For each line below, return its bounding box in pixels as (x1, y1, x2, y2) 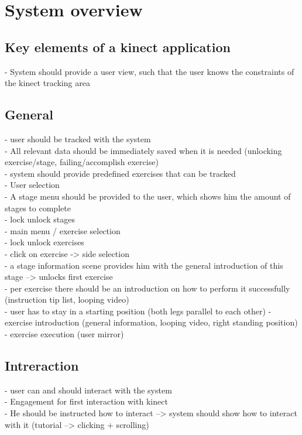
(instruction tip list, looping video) (5, 293, 129, 306)
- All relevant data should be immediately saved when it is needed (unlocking (5, 144, 282, 156)
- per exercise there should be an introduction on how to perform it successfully (5, 282, 290, 294)
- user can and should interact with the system (5, 383, 172, 396)
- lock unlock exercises (5, 236, 84, 248)
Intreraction (5, 357, 79, 375)
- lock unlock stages (5, 213, 75, 225)
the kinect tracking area (5, 77, 90, 89)
